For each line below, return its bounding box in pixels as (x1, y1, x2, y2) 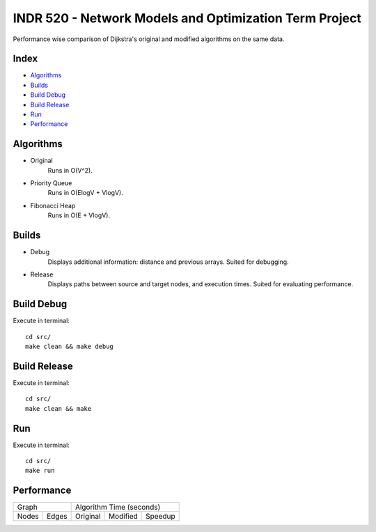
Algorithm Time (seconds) (75, 502, 161, 512)
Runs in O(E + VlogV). (47, 211, 111, 219)
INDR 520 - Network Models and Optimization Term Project (13, 10, 361, 26)
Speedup (145, 512, 175, 522)
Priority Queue (30, 179, 72, 187)
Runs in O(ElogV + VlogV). (47, 189, 123, 197)
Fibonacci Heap (30, 201, 76, 210)
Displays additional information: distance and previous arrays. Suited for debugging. (47, 258, 289, 266)
